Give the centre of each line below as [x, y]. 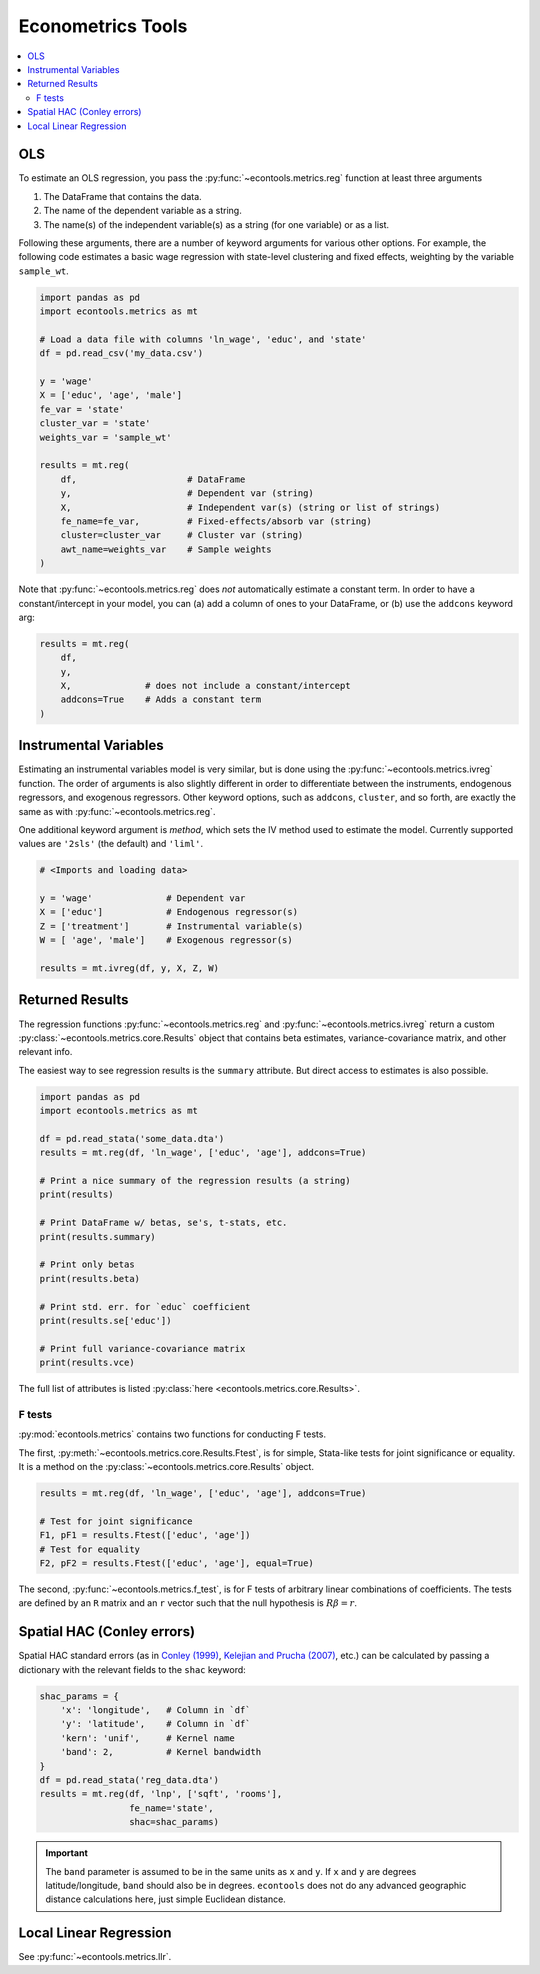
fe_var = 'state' [82, 409]
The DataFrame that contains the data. [122, 196]
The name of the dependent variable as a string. [142, 211]
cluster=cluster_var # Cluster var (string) [182, 535]
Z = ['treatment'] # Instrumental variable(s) [171, 926]
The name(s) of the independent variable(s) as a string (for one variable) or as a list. [216, 224]
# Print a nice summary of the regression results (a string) [195, 1181]
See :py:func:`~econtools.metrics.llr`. [95, 1957]
